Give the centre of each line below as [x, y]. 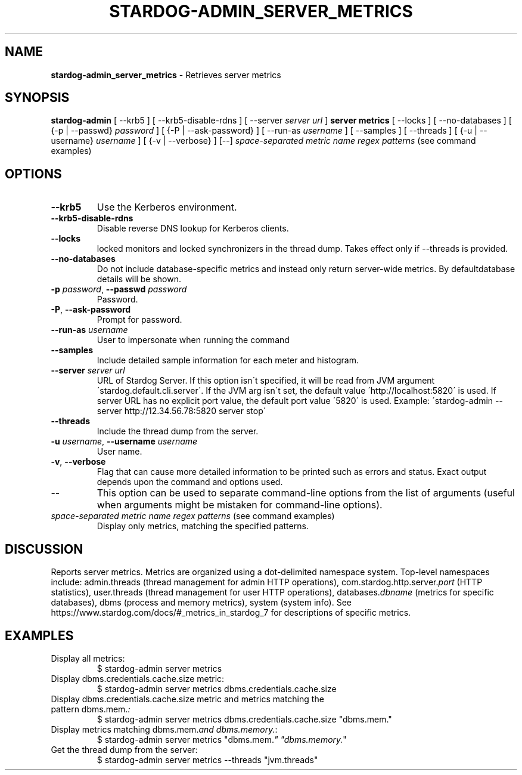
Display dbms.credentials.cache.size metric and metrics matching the [187, 699]
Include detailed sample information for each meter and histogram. [228, 360]
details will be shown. [139, 279]
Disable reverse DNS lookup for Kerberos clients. [193, 229]
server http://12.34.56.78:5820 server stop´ [181, 411]
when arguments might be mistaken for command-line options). [240, 505]
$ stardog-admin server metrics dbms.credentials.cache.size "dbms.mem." [244, 719]
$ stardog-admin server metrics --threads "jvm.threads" [207, 759]
